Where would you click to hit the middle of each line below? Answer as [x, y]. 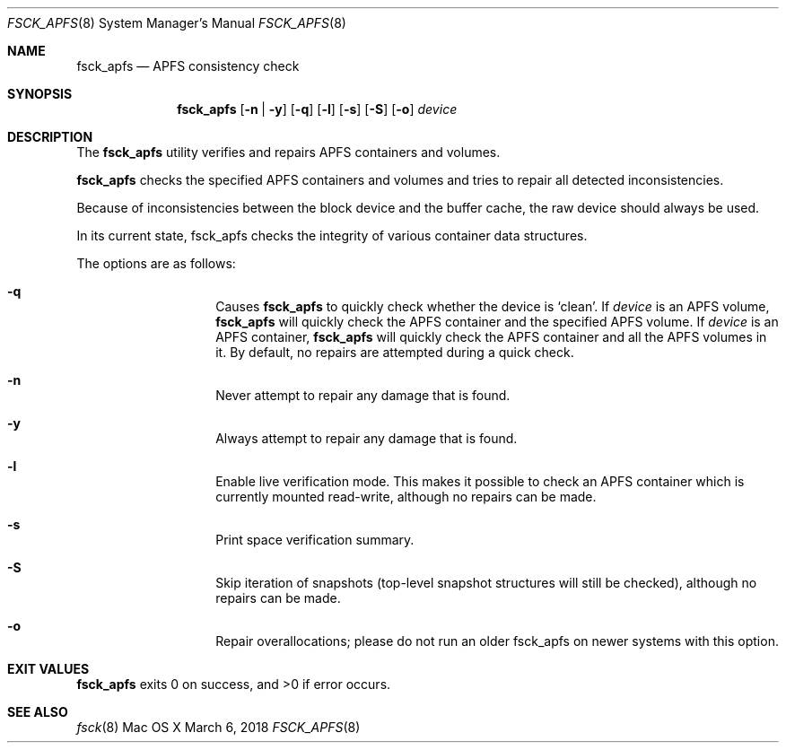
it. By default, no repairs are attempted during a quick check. [395, 352]
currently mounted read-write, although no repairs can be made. [406, 497]
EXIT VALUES [48, 669]
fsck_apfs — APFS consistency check [188, 66]
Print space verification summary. [315, 540]
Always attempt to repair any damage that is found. [367, 438]
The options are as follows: [156, 263]
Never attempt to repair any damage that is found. [363, 395]
